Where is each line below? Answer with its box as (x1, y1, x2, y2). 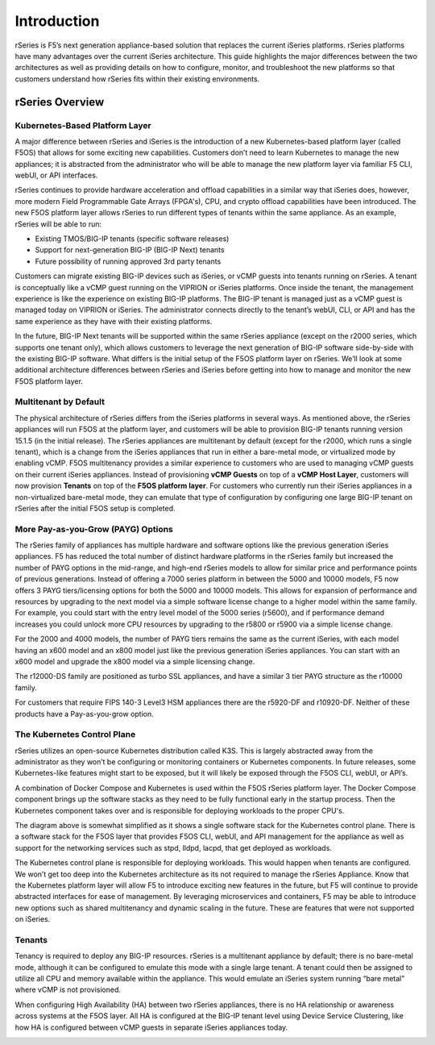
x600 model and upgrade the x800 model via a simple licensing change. (14, 657, 255, 666)
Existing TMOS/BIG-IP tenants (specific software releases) (35, 234, 230, 244)
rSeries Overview (14, 95, 105, 109)
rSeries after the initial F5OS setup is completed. (14, 503, 176, 513)
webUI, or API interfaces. (14, 170, 98, 181)
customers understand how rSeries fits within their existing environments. (14, 73, 260, 84)
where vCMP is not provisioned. (14, 985, 121, 995)
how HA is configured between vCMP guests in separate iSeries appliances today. (14, 1022, 288, 1032)
